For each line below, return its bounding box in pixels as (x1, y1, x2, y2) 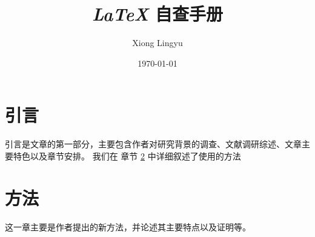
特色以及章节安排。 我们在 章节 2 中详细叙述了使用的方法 (13, 149, 241, 162)
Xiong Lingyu (132, 36, 183, 49)
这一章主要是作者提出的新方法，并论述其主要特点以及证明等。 (5, 220, 251, 233)
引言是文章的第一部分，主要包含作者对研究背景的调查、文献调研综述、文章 (5, 138, 302, 150)
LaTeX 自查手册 (91, 1, 224, 27)
